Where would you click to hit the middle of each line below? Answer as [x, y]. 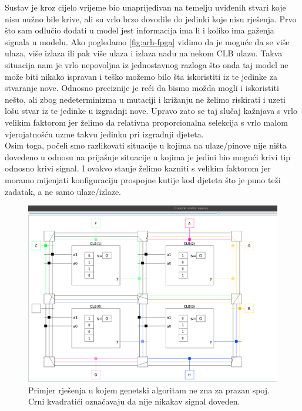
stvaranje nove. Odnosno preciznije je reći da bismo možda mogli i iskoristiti [142, 88]
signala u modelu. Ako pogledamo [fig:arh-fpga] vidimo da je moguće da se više [147, 41]
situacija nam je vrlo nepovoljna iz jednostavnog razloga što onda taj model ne [147, 64]
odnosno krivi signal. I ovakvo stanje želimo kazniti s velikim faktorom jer [138, 168]
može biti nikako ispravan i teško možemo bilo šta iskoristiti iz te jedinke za [141, 76]
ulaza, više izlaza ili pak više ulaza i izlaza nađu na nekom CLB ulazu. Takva [144, 53]
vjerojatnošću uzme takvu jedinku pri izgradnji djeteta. [104, 134]
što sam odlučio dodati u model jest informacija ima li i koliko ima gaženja [140, 30]
